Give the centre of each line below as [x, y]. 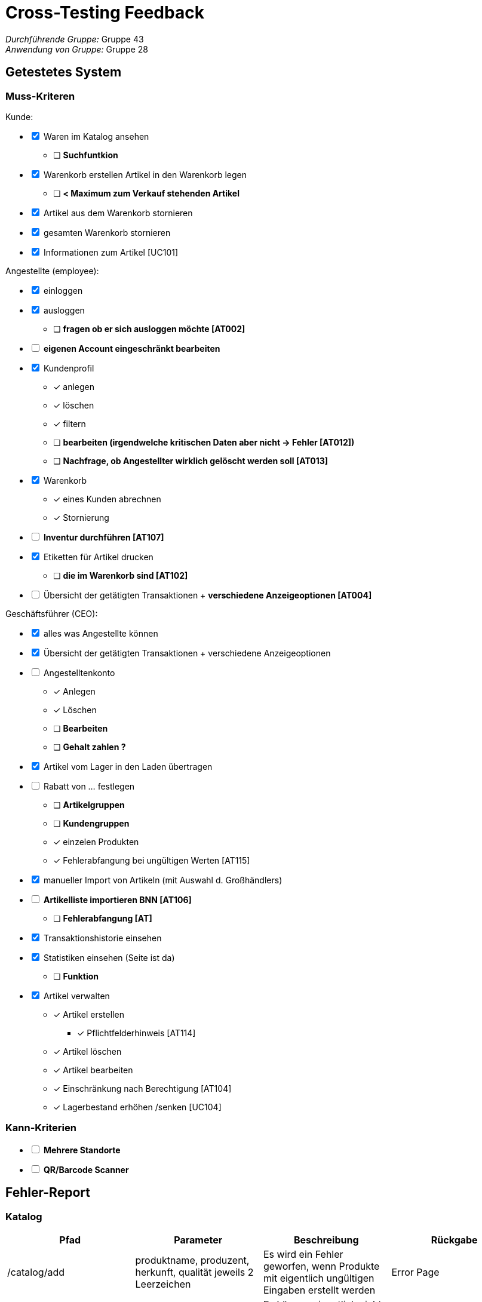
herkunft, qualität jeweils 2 [194, 1272]
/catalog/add [36, 1272]
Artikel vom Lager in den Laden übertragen [128, 766]
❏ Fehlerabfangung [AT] [103, 918]
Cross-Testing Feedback [105, 13]
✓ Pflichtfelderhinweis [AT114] [136, 1033]
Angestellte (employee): [52, 271]
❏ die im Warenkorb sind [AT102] [121, 575]
